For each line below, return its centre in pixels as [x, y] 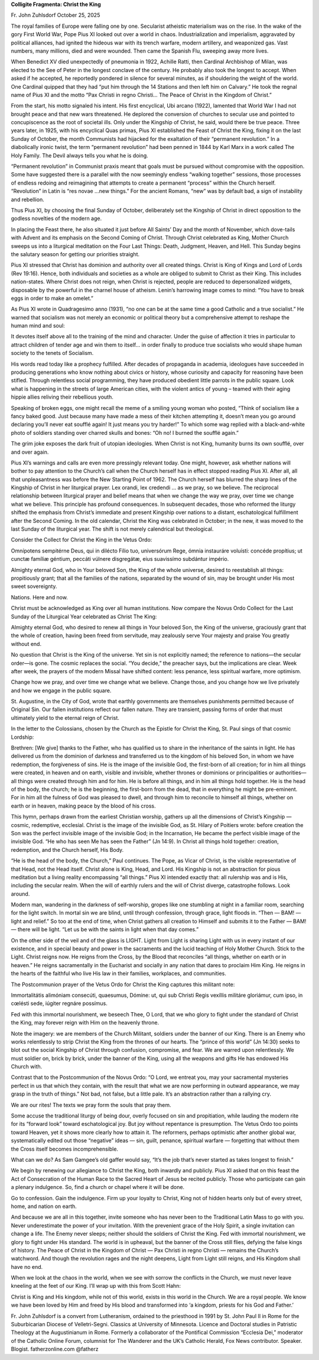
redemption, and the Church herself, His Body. [67, 849]
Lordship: [22, 737]
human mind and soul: [38, 326]
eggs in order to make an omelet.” [52, 298]
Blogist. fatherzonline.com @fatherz [55, 1349]
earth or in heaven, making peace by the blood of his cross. [83, 806]
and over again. [30, 452]
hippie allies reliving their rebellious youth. [62, 397]
